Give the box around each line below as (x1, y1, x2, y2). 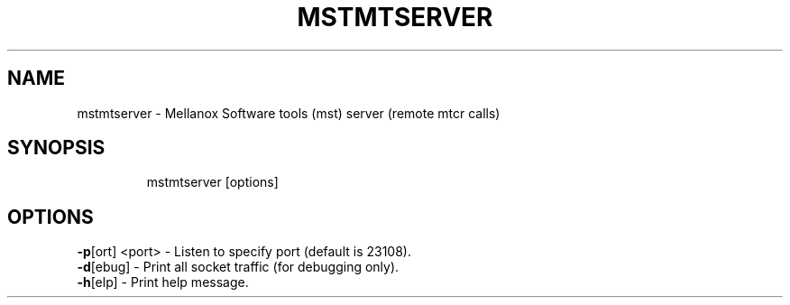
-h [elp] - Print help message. (77, 274, 249, 291)
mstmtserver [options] (146, 174, 279, 190)
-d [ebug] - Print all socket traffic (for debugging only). (77, 259, 400, 275)
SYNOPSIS (7, 136, 106, 160)
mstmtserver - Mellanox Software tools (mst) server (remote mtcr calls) (77, 105, 501, 121)
